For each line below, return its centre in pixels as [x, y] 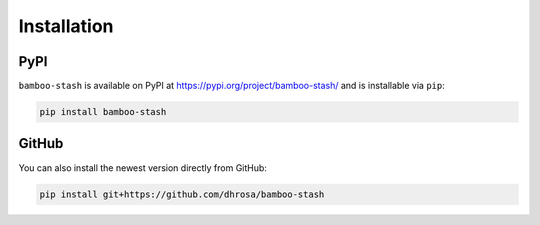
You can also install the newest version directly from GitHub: [142, 167]
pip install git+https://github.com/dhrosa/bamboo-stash [182, 194]
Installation [66, 26]
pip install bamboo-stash [103, 112]
